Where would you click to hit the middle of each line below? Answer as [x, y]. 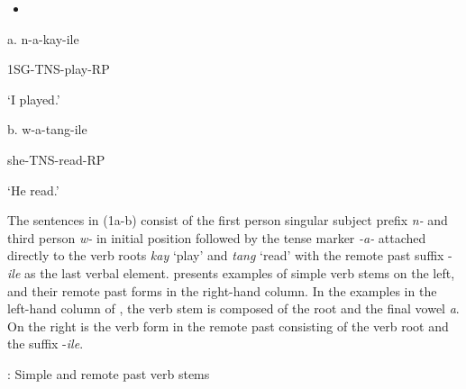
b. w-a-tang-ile [47, 129]
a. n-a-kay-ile [43, 38]
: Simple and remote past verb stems [109, 373]
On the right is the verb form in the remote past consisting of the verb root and [228, 326]
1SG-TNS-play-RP [59, 69]
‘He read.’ [33, 190]
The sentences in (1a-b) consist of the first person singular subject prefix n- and [228, 220]
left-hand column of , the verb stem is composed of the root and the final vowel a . [233, 308]
